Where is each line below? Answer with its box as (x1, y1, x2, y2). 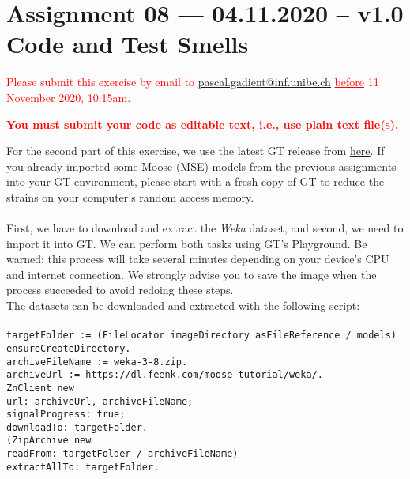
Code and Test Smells (6, 28, 249, 60)
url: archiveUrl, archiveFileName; (6, 395, 194, 407)
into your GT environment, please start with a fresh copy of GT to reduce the (6, 173, 385, 190)
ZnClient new (6, 382, 74, 394)
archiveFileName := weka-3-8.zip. (6, 356, 188, 368)
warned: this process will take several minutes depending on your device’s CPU (6, 251, 389, 267)
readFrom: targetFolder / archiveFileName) (6, 448, 239, 460)
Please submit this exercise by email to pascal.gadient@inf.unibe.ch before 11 (6, 74, 379, 90)
